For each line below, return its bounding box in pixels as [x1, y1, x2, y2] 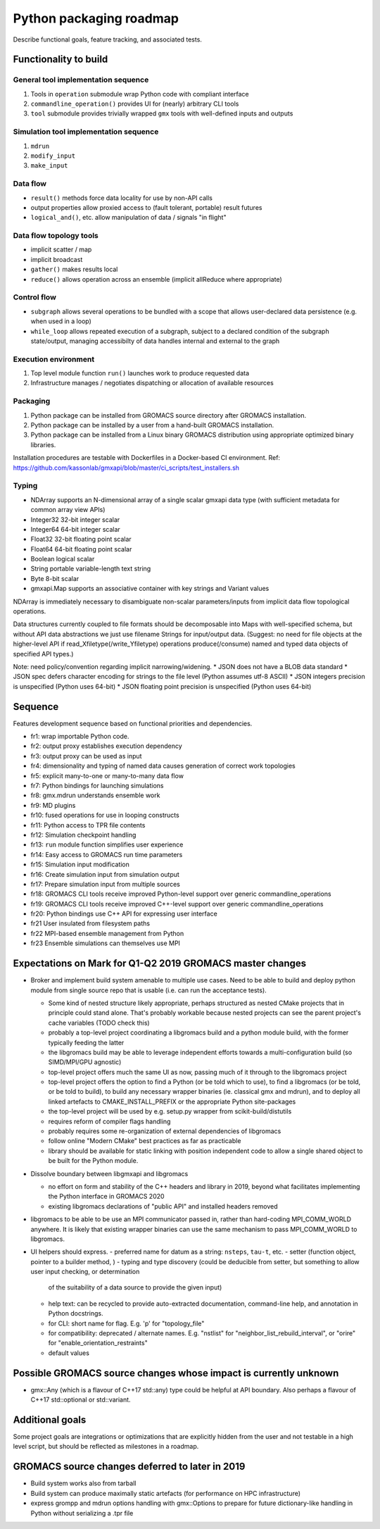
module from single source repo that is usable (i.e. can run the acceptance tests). [30, 986, 267, 994]
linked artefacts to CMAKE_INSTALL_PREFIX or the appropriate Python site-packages [48, 1097, 296, 1106]
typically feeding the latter [48, 1038, 125, 1047]
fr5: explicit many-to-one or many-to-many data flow [30, 771, 184, 780]
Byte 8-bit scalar [30, 574, 80, 582]
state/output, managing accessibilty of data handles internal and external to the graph [30, 337, 280, 345]
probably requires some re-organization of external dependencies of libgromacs [48, 1127, 281, 1135]
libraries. [30, 440, 56, 449]
